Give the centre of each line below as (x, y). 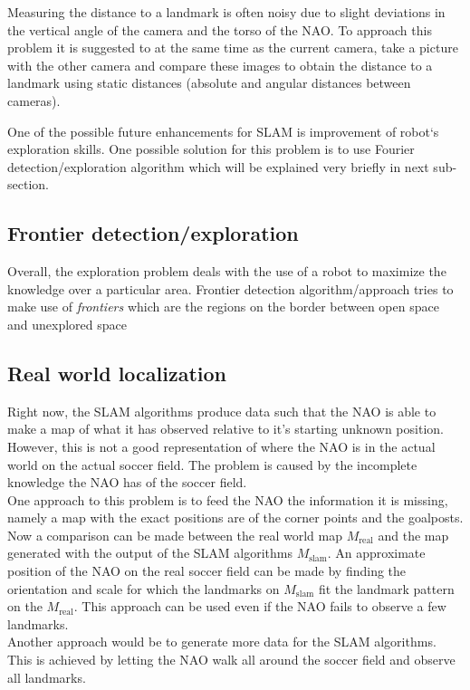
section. (28, 184)
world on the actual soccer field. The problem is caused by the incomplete (212, 464)
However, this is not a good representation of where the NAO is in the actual (221, 446)
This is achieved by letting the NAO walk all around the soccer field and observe (231, 660)
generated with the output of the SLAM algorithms (150, 553)
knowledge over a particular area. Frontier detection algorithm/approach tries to (230, 288)
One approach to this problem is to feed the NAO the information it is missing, (228, 499)
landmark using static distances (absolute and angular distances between (209, 83)
